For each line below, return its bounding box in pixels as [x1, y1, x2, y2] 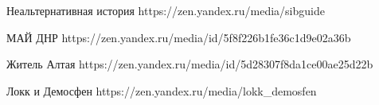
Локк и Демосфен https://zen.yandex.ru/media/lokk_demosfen [6, 82, 317, 99]
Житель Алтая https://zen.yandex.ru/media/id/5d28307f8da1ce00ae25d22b [6, 56, 373, 72]
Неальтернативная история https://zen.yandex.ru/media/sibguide [6, 2, 325, 18]
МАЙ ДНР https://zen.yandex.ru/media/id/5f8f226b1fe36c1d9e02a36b [6, 29, 351, 45]
